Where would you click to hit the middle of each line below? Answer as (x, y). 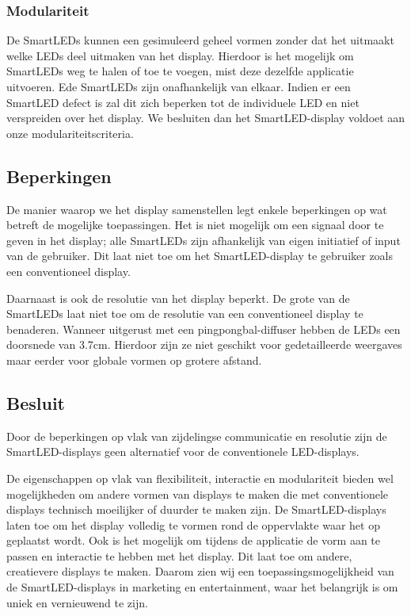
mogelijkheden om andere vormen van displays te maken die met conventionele (198, 494)
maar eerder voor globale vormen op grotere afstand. (134, 360)
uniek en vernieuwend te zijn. (77, 602)
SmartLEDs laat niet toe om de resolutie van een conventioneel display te (185, 314)
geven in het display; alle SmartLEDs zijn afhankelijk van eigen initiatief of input (204, 240)
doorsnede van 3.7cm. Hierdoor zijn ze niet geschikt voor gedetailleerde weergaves (204, 344)
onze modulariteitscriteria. (70, 133)
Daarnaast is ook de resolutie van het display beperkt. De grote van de (178, 298)
